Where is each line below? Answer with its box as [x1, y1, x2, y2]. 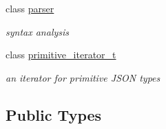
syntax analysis [6, 24, 70, 38]
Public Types [6, 104, 102, 125]
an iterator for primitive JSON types [6, 70, 160, 84]
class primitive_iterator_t [6, 47, 116, 62]
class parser [6, 1, 54, 15]
